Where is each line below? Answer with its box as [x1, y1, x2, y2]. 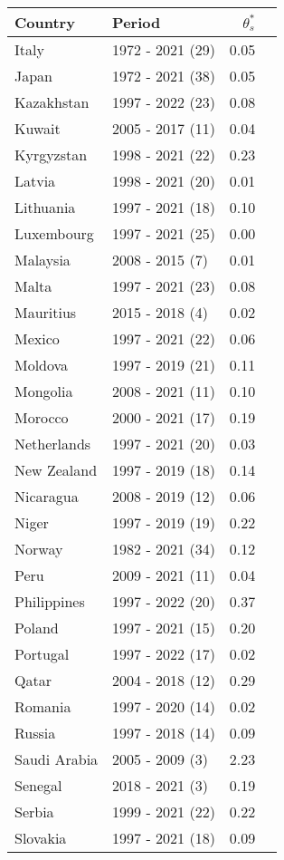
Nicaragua [14, 486, 79, 507]
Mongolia [14, 381, 73, 401]
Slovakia [14, 827, 67, 848]
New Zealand [14, 459, 98, 480]
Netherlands [14, 433, 91, 454]
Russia [14, 722, 56, 743]
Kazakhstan [14, 92, 90, 112]
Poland [14, 617, 59, 638]
